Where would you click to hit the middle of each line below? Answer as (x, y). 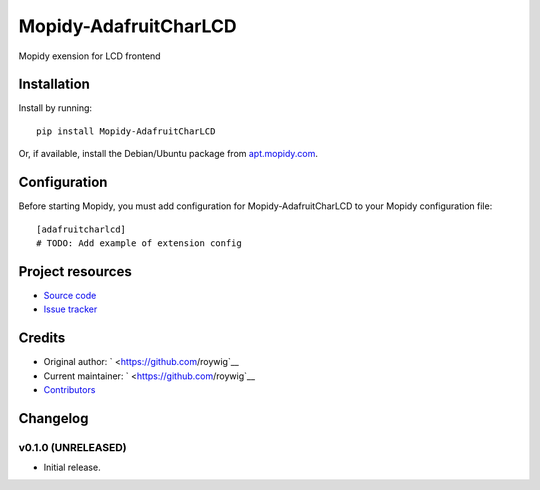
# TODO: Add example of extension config (139, 243)
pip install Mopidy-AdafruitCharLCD (126, 131)
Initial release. (72, 467)
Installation (54, 84)
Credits (42, 338)
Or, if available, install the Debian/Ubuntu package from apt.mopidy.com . (168, 154)
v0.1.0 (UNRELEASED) (72, 447)
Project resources (75, 271)
